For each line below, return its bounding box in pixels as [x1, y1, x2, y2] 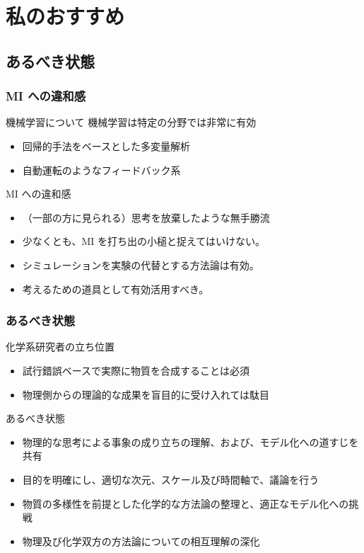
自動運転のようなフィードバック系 [22, 162, 181, 177]
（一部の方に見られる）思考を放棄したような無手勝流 [22, 210, 270, 224]
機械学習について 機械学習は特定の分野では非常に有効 [6, 115, 257, 130]
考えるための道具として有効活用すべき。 [22, 281, 209, 296]
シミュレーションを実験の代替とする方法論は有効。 [22, 257, 259, 272]
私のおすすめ [6, 1, 125, 30]
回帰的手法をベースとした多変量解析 [22, 138, 191, 153]
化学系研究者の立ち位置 [6, 339, 115, 354]
